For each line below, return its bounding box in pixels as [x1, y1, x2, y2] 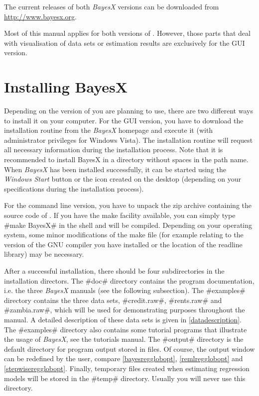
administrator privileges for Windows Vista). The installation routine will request [4, 134, 253, 145]
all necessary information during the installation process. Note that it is [4, 144, 223, 155]
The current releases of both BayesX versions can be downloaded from [4, 1, 219, 11]
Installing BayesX [4, 77, 128, 97]
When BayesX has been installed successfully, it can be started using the [4, 164, 226, 174]
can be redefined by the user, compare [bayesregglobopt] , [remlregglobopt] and [4, 353, 243, 364]
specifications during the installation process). [4, 183, 144, 194]
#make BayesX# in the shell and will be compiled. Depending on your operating [4, 219, 253, 230]
